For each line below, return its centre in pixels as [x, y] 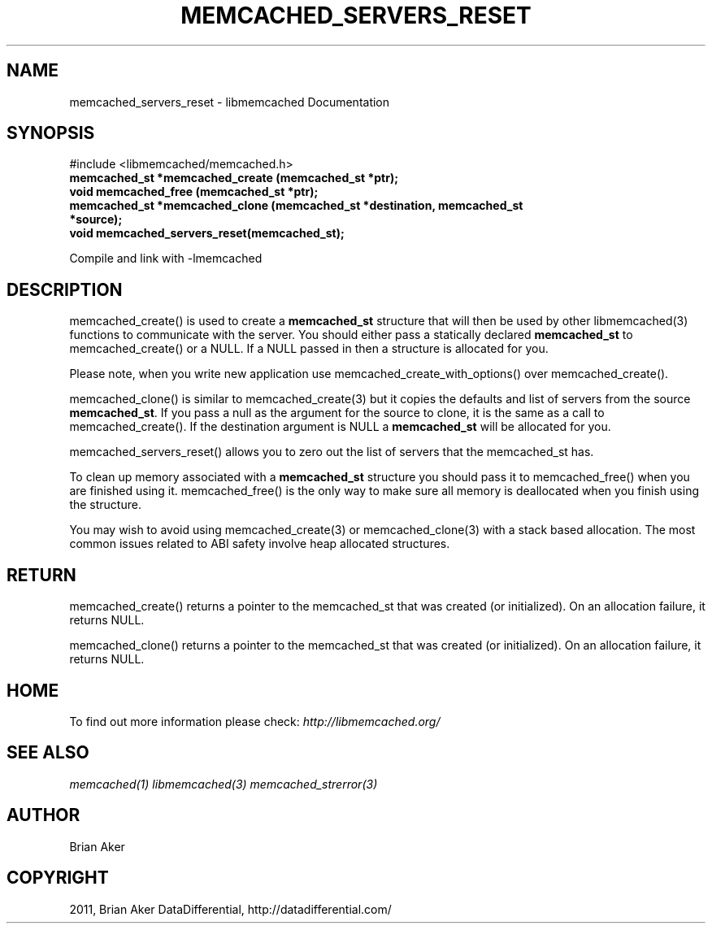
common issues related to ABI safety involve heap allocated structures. [260, 544]
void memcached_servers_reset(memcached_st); [207, 233]
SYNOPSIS [51, 133]
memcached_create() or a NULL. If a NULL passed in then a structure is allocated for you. [309, 349]
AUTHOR [43, 815]
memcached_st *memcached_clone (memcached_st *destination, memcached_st [296, 206]
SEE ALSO [48, 753]
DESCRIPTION [65, 289]
